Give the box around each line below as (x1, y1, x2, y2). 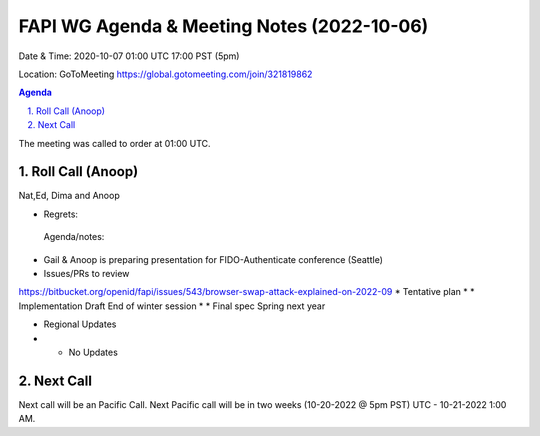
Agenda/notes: (43, 231, 105, 243)
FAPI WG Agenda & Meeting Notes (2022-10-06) (18, 15, 429, 37)
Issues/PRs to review (43, 267, 130, 279)
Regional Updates (43, 318, 117, 330)
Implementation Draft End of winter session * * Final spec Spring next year (18, 300, 326, 312)
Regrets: (43, 208, 79, 220)
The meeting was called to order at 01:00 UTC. (18, 137, 211, 149)
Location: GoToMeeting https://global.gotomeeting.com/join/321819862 (18, 68, 313, 80)
